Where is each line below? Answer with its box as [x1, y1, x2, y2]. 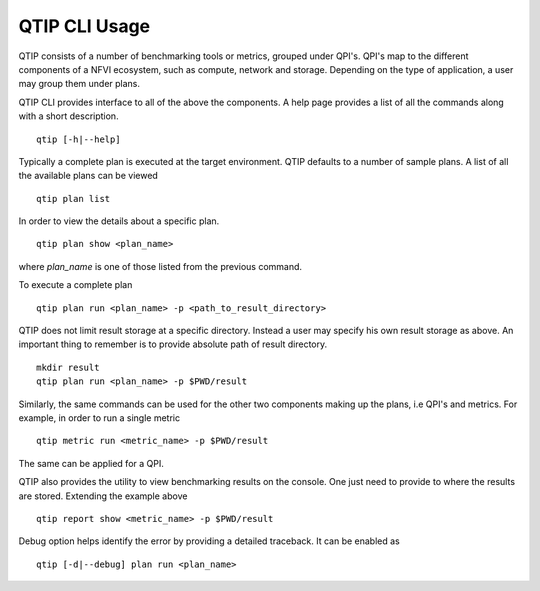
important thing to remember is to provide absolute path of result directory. [18, 338, 328, 350]
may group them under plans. [18, 78, 140, 90]
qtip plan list [36, 193, 111, 204]
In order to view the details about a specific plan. [18, 215, 220, 227]
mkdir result [36, 361, 100, 373]
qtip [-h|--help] [36, 133, 121, 145]
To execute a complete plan [18, 279, 133, 291]
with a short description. [18, 110, 119, 122]
